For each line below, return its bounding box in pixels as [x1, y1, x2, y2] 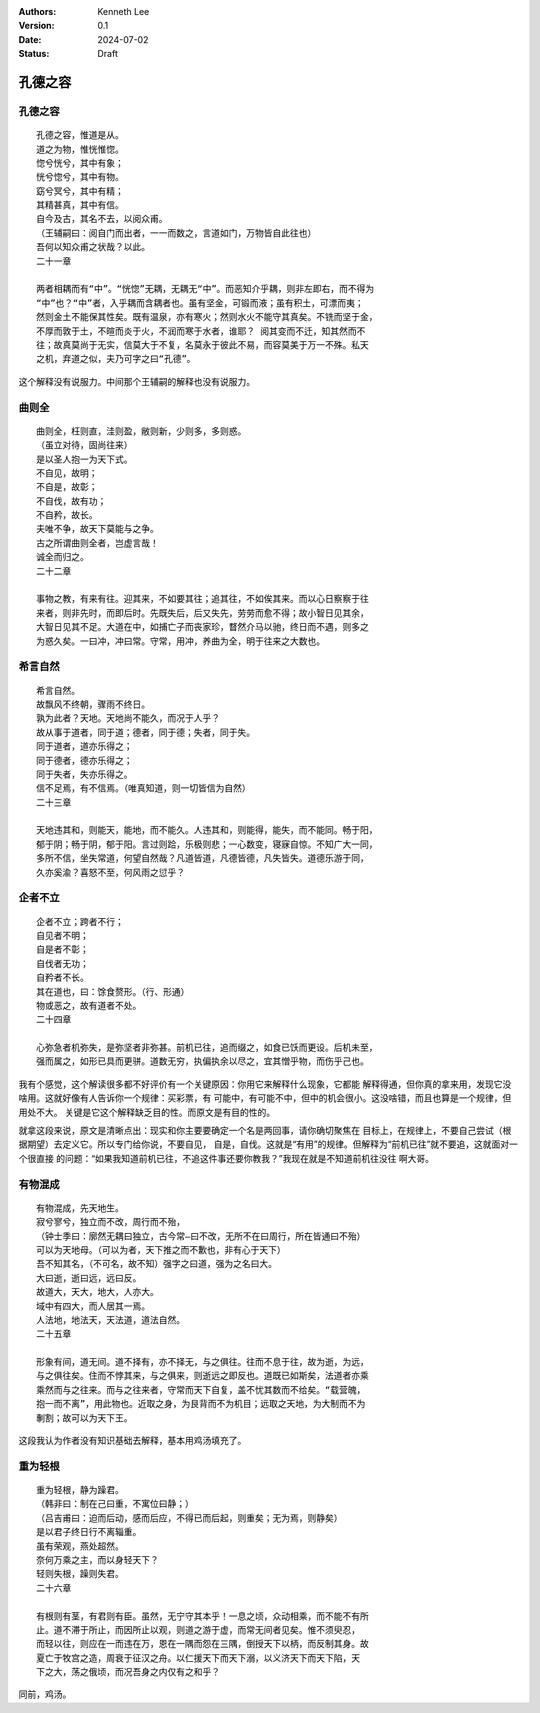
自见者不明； [36, 930, 89, 941]
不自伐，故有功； [36, 495, 107, 507]
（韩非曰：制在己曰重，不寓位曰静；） [36, 1498, 194, 1510]
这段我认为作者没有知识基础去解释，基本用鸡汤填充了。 [18, 1435, 247, 1447]
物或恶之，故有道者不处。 [36, 1000, 142, 1011]
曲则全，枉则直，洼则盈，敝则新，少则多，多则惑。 [36, 425, 247, 437]
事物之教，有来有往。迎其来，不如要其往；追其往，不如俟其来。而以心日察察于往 [36, 593, 369, 605]
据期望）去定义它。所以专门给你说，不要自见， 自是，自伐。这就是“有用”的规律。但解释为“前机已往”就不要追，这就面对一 [18, 1138, 519, 1150]
